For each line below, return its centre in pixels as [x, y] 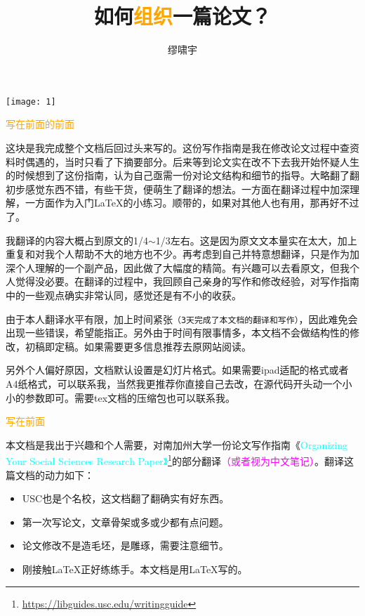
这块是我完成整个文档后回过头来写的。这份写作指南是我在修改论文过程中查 [178, 147]
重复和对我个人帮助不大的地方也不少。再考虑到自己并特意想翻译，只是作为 [178, 254]
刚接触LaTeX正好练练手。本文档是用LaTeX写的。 [135, 569]
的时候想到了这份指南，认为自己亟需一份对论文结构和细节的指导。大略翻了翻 [182, 175]
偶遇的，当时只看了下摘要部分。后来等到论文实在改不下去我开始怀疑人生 [192, 161]
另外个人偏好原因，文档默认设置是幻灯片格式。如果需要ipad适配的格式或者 [177, 370]
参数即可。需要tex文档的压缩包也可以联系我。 [130, 397]
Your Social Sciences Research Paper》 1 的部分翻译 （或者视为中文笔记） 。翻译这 [180, 460]
